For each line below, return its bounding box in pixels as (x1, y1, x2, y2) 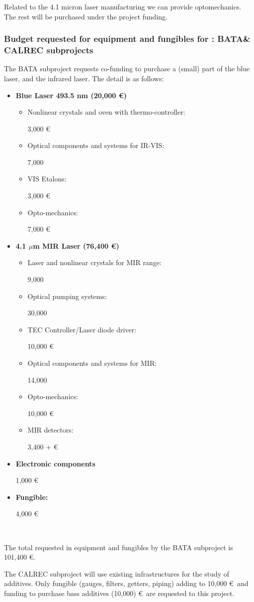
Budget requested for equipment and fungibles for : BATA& (4, 32, 251, 45)
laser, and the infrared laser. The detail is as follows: (4, 73, 164, 83)
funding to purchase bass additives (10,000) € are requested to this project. (4, 588, 235, 598)
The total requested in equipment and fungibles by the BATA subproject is (4, 542, 233, 552)
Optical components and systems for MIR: (27, 358, 157, 368)
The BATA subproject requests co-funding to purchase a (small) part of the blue (4, 63, 250, 74)
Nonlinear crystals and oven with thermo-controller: (27, 107, 185, 117)
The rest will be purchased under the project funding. (4, 11, 168, 21)
